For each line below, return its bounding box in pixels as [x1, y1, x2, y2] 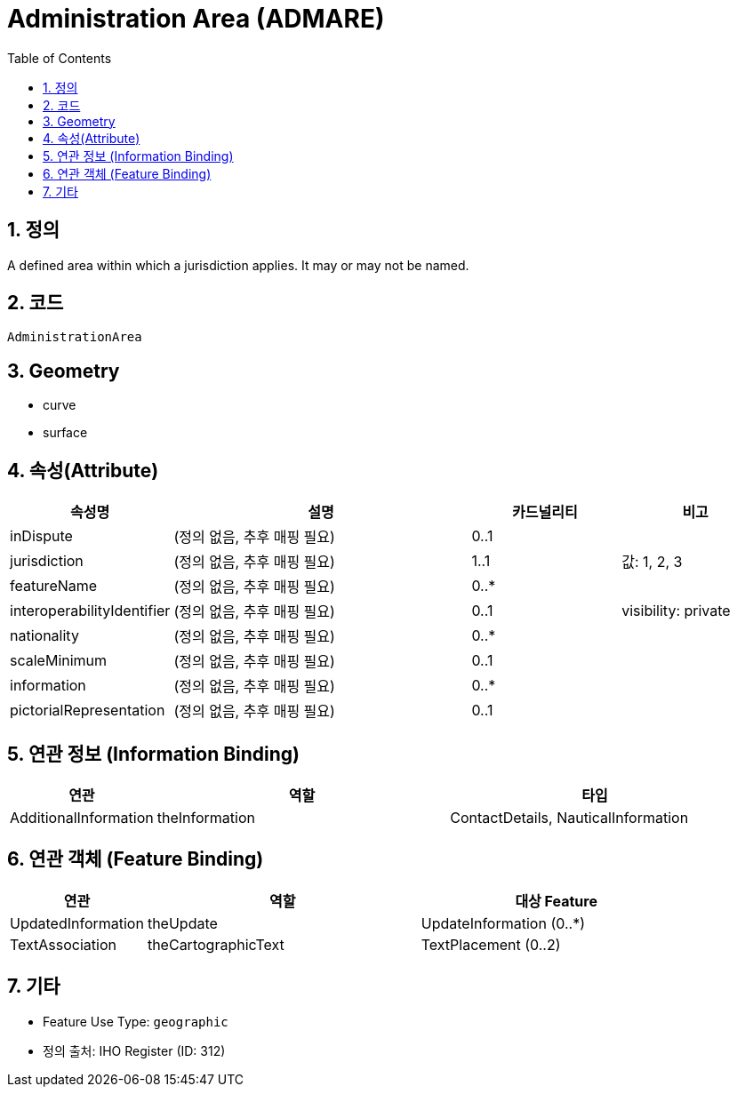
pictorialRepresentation [10, 701, 165, 720]
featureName [10, 577, 98, 595]
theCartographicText [147, 935, 284, 954]
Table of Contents [7, 50, 112, 66]
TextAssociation [10, 935, 117, 954]
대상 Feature [515, 891, 597, 910]
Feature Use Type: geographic [43, 1013, 228, 1029]
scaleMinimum [10, 651, 108, 670]
